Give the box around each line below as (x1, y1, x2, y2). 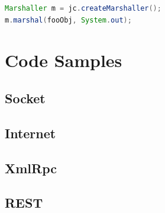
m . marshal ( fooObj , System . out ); (5, 15, 132, 24)
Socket (5, 88, 46, 107)
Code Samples (5, 48, 122, 72)
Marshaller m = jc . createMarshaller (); (5, 4, 161, 12)
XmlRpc (5, 158, 57, 177)
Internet (5, 123, 56, 142)
